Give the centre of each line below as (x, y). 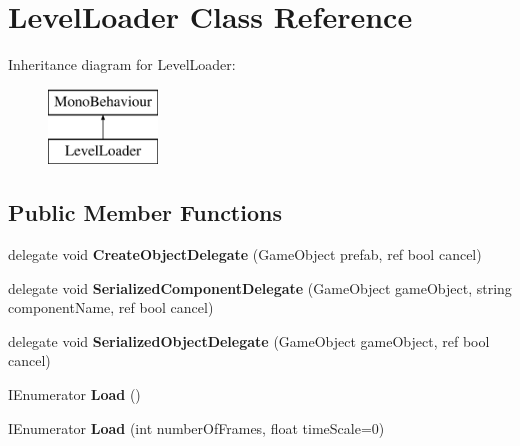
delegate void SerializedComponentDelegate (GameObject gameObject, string (260, 287)
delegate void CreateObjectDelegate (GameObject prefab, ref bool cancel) (245, 254)
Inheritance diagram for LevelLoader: (122, 64)
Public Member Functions (145, 212)
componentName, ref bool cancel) (111, 307)
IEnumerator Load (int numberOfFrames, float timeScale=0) (196, 427)
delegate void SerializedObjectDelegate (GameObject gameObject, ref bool (249, 340)
